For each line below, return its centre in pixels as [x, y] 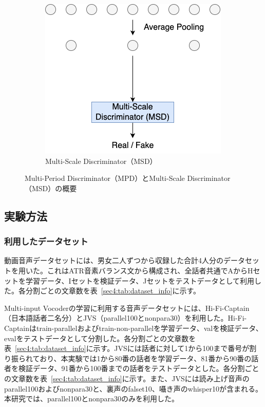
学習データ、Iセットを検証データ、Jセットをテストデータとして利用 [140, 280]
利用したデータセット [46, 241]
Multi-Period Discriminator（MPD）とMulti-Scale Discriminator [128, 178]
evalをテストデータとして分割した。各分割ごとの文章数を [100, 338]
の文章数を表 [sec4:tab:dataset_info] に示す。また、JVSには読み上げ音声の [127, 378]
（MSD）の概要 [51, 188]
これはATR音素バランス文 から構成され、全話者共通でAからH [150, 270]
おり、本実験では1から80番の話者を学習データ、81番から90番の [146, 358]
